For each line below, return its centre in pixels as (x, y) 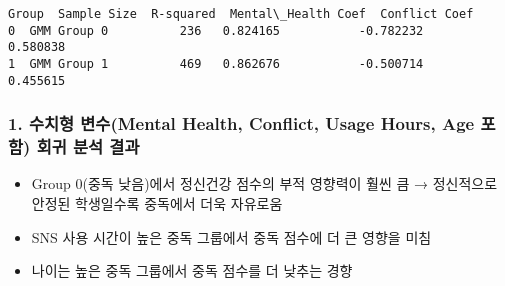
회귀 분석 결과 (88, 146)
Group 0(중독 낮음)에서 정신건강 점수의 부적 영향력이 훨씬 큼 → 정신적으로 (264, 183)
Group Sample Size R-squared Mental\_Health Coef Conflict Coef (241, 14)
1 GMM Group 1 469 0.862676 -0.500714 (216, 63)
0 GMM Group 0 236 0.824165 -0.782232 (216, 30)
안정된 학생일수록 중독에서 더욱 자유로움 (157, 203)
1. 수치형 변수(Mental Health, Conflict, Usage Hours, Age (241, 123)
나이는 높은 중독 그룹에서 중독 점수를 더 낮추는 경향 (192, 270)
